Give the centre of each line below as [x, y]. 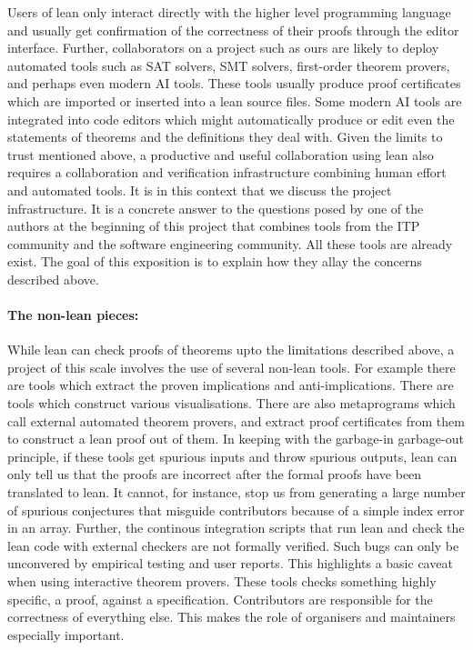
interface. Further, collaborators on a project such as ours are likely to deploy [223, 48]
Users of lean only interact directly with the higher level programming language [229, 12]
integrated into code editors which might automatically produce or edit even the [231, 119]
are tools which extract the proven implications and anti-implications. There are [231, 385]
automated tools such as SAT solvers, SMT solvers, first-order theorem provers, [229, 65]
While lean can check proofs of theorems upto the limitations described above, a [231, 350]
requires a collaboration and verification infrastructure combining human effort [227, 172]
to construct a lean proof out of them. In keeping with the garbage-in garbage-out [236, 439]
